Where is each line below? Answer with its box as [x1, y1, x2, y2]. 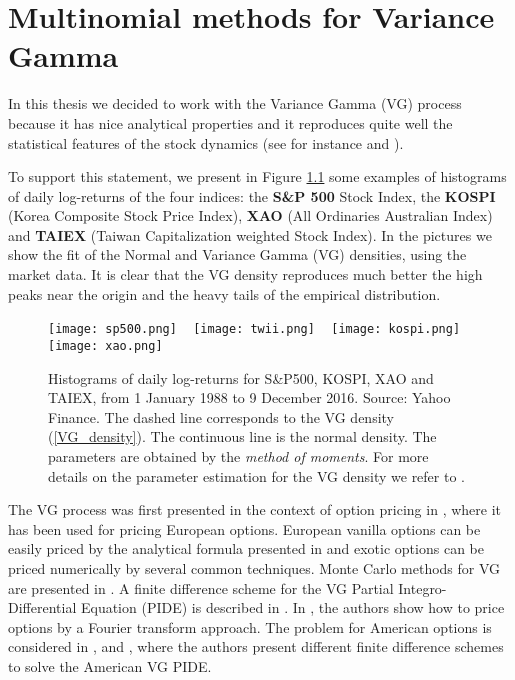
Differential [8, 597, 77, 618]
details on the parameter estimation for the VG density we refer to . [48, 465, 466, 486]
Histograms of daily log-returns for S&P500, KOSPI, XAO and [48, 367, 434, 388]
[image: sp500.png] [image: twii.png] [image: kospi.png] [48, 322, 461, 337]
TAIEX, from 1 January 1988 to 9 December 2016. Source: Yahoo [48, 387, 451, 408]
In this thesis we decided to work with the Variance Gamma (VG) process [8, 93, 462, 114]
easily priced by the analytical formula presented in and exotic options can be [8, 538, 484, 559]
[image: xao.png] [48, 338, 163, 353]
